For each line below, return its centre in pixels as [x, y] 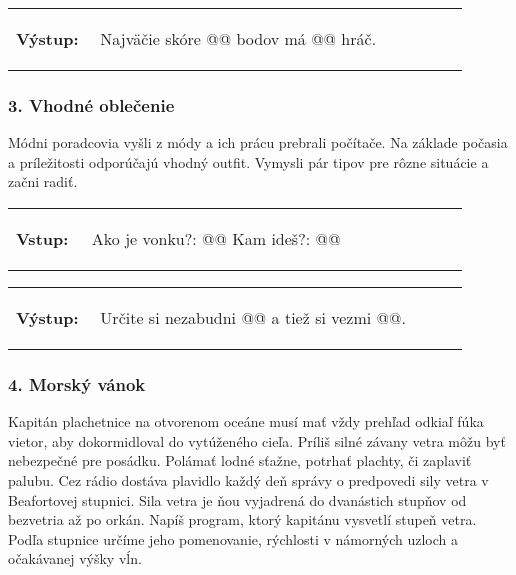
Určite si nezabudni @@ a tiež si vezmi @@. [253, 317]
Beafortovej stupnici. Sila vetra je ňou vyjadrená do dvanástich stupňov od [237, 499]
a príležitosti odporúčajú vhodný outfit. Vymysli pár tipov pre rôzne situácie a [248, 161]
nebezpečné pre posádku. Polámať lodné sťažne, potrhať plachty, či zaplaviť [240, 460]
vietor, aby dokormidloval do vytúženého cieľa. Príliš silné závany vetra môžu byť [257, 440]
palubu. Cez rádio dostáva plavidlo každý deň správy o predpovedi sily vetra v [248, 480]
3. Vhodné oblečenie [91, 104]
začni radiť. [43, 181]
